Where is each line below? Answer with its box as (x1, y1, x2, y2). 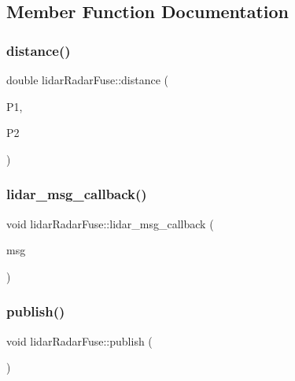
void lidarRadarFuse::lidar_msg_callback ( (6, 215, 214, 231)
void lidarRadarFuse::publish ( (6, 332, 153, 349)
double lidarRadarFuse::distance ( (6, 72, 168, 87)
